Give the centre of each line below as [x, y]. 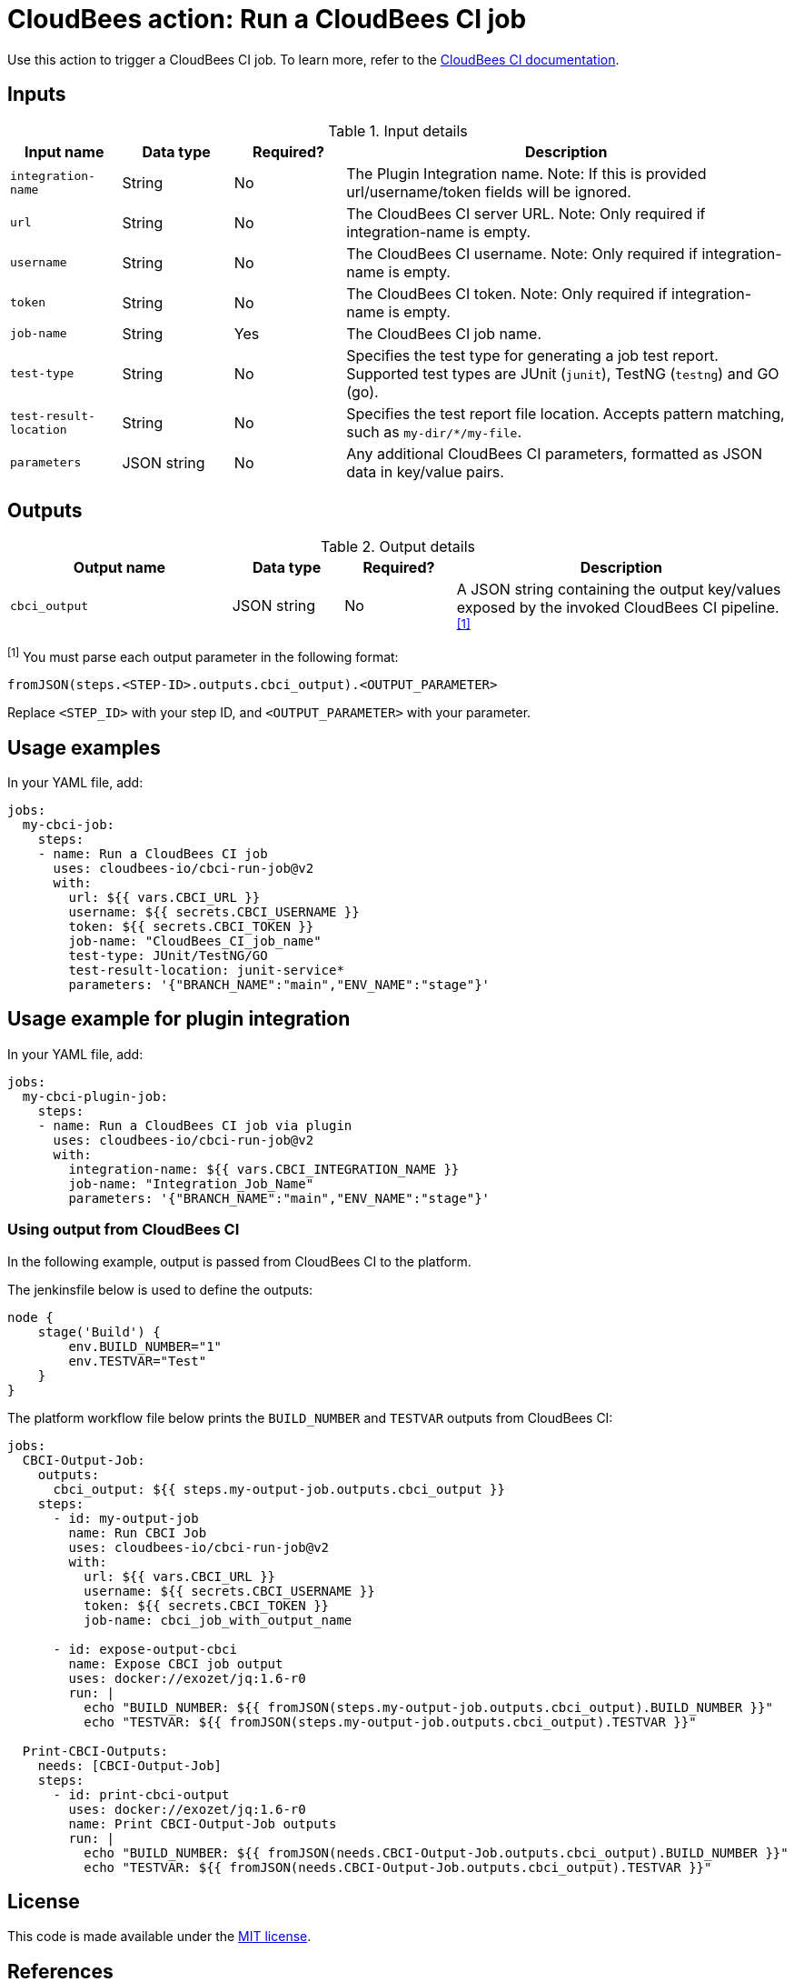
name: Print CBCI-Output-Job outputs [203, 1823]
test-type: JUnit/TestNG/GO [168, 955]
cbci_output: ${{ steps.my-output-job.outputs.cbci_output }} [279, 1489]
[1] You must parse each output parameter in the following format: [203, 656]
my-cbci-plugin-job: [95, 1096]
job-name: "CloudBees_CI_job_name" [195, 941]
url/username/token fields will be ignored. [489, 191]
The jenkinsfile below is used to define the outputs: [160, 1289]
